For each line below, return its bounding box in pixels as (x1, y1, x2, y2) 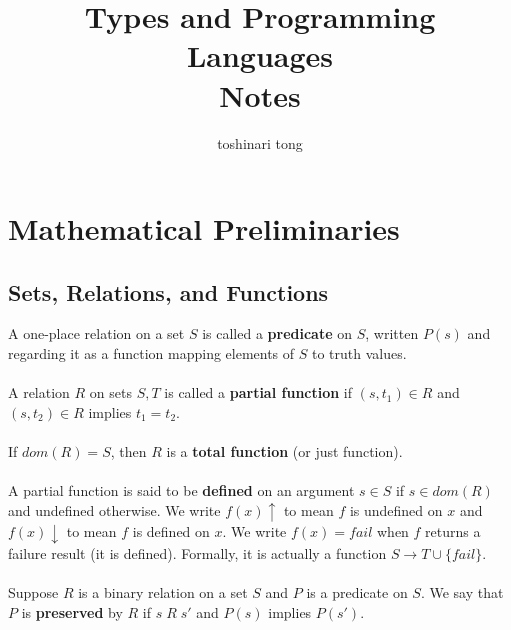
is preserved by (21, 601, 123, 622)
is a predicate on (306, 582, 408, 603)
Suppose (8, 582, 59, 603)
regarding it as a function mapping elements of (8, 343, 295, 364)
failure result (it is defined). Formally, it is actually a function (8, 542, 387, 563)
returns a (425, 521, 481, 542)
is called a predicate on (202, 323, 353, 344)
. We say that (420, 582, 504, 603)
